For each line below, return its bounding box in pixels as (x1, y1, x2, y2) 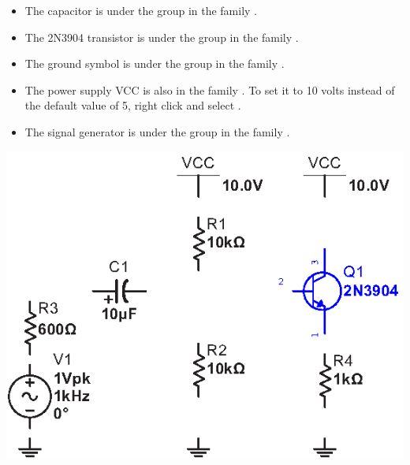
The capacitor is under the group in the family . (24, 2, 258, 18)
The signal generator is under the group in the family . (24, 123, 290, 139)
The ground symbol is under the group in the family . (24, 55, 285, 72)
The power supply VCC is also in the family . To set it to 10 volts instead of (24, 81, 395, 98)
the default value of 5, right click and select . (24, 97, 241, 113)
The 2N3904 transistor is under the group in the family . (24, 28, 299, 45)
